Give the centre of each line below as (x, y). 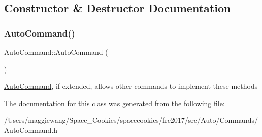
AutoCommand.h (31, 130)
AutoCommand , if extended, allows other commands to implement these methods (131, 86)
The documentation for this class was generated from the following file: (114, 103)
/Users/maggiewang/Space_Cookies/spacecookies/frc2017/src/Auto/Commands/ (131, 120)
